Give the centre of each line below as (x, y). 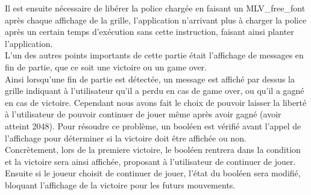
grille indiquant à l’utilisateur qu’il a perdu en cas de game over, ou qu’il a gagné (155, 91)
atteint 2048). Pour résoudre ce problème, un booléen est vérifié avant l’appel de (153, 125)
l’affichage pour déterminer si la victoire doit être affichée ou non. (126, 138)
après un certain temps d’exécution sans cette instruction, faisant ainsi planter (149, 32)
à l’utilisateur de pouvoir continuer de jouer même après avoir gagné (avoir (143, 114)
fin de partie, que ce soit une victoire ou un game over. (106, 67)
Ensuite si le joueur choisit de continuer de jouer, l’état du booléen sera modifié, (153, 173)
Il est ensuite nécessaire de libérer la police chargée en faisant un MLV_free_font (155, 8)
